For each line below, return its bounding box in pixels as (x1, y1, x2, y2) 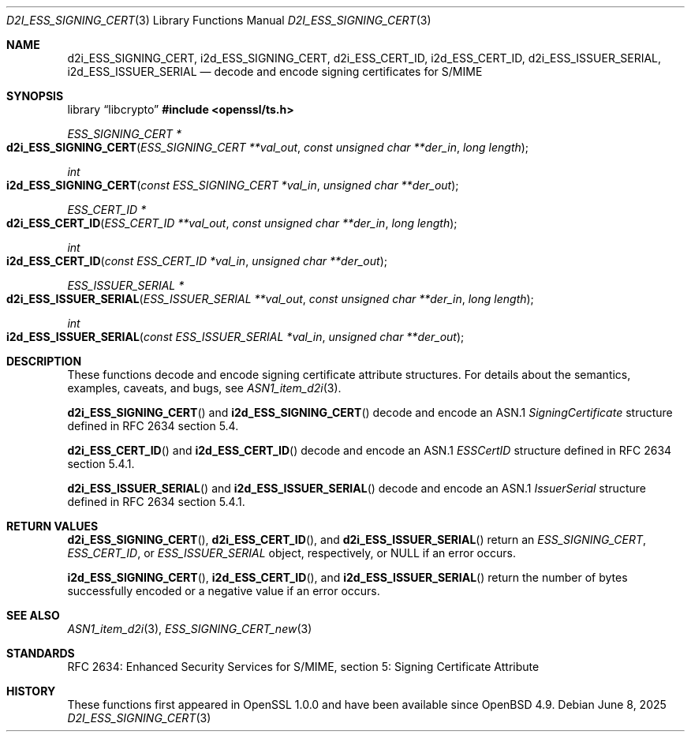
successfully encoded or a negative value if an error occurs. (67, 584, 380, 598)
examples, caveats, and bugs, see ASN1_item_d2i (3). (67, 381, 342, 395)
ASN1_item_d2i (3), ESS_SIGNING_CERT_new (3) (67, 622, 312, 635)
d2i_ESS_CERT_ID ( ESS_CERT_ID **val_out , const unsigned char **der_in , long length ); (6, 216, 458, 230)
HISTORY (6, 684, 56, 698)
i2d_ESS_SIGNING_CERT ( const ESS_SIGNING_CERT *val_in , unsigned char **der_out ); (6, 178, 459, 192)
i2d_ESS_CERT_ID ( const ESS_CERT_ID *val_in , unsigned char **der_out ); (6, 254, 387, 268)
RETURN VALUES (6, 519, 99, 533)
